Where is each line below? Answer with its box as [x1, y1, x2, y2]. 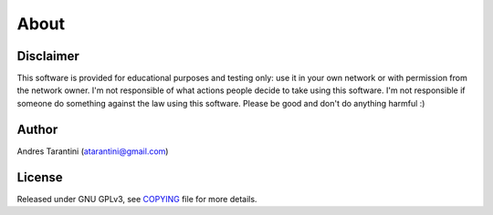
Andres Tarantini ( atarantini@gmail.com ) [16, 146, 169, 157]
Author [16, 121, 58, 137]
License [16, 169, 63, 185]
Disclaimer [16, 48, 79, 64]
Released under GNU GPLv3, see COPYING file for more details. [16, 193, 257, 204]
